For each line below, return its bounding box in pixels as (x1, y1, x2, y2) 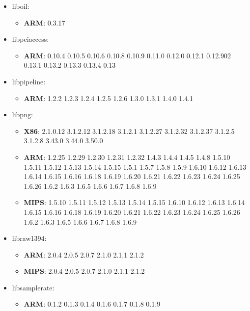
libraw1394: (12, 233, 47, 243)
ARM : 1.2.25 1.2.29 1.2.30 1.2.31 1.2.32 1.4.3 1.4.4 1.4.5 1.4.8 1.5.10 (24, 152, 230, 162)
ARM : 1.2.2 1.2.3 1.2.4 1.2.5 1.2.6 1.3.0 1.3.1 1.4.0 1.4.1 (24, 93, 194, 103)
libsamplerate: (12, 282, 55, 292)
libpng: (12, 109, 33, 120)
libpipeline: (12, 76, 46, 86)
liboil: (12, 1, 29, 11)
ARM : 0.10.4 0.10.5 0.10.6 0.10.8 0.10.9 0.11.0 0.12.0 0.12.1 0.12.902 (24, 50, 231, 60)
